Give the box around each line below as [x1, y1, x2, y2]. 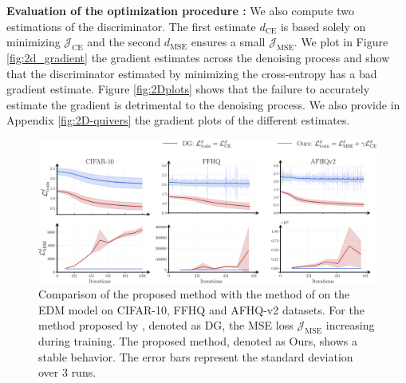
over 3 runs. [38, 364, 97, 381]
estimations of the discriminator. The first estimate [6, 18, 256, 34]
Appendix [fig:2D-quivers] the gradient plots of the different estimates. [6, 112, 350, 128]
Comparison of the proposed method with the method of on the [38, 286, 350, 302]
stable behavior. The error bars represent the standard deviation [38, 348, 353, 365]
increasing [325, 317, 375, 334]
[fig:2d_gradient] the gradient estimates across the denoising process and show [6, 49, 390, 65]
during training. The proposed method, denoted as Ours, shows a [38, 333, 357, 349]
